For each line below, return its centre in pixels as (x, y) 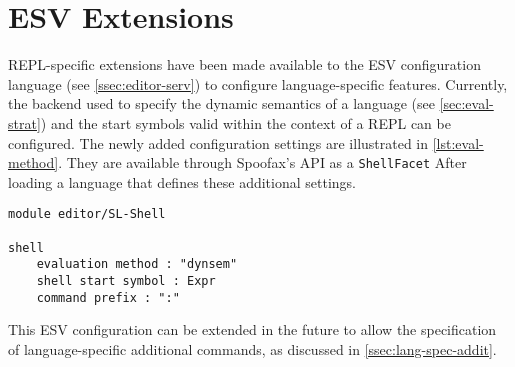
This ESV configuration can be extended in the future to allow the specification (252, 329)
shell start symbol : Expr (126, 280)
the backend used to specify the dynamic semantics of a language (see (221, 103)
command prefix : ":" (108, 297)
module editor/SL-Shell (87, 214)
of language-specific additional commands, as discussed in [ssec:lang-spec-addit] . (252, 348)
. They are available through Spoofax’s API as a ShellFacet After (262, 162)
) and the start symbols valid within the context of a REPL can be (245, 122)
